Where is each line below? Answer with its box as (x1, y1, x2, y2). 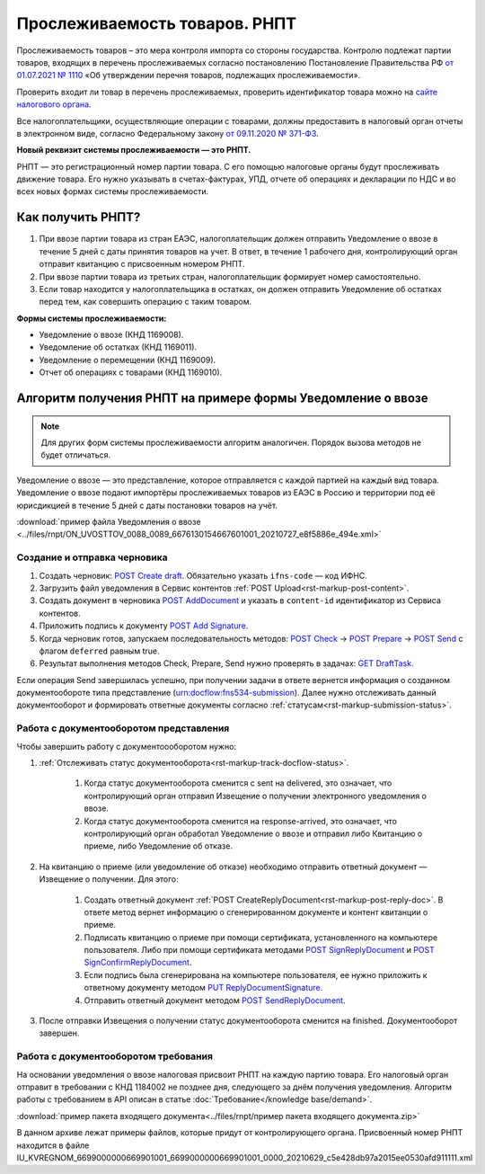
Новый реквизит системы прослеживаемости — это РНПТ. (16, 145, 251, 156)
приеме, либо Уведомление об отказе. (84, 840, 234, 851)
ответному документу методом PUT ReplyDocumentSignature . (84, 983, 323, 993)
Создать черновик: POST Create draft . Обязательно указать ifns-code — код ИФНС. (39, 570, 367, 581)
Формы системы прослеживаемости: (16, 313, 167, 324)
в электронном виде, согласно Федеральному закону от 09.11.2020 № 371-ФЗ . (16, 128, 319, 138)
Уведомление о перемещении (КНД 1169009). (39, 354, 216, 365)
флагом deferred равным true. (39, 645, 160, 656)
